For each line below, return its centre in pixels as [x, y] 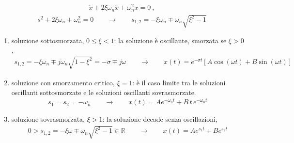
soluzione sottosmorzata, [48, 40]
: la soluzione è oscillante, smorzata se [170, 40]
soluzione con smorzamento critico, [63, 82]
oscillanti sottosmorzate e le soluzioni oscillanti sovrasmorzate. [104, 92]
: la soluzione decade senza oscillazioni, [160, 119]
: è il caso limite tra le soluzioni [179, 82]
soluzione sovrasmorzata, [48, 119]
